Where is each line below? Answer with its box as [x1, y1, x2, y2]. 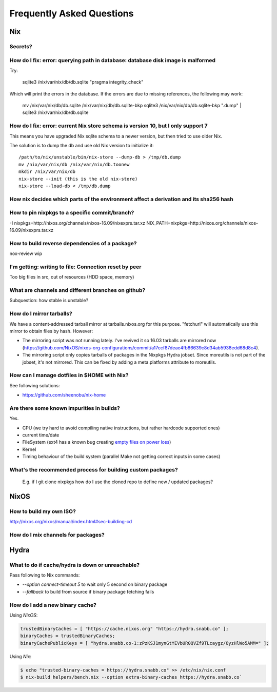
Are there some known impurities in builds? [9, 404, 120, 411]
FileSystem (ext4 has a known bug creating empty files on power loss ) [22, 439, 171, 445]
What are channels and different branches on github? [9, 287, 146, 294]
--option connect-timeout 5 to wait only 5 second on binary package [22, 581, 168, 587]
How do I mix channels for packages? [9, 531, 105, 539]
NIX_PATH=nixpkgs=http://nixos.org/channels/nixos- [146, 220, 259, 226]
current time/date [22, 431, 60, 438]
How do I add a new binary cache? [9, 601, 97, 608]
